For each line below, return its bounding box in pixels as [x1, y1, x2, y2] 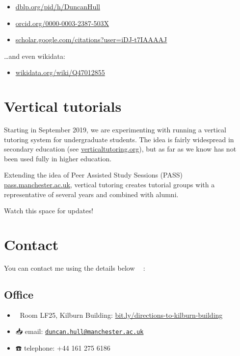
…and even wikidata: [4, 51, 65, 61]
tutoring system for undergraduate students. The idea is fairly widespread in [4, 134, 234, 144]
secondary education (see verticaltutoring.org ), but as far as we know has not [4, 144, 237, 154]
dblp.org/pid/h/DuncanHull [15, 1, 100, 11]
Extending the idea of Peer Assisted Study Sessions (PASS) [4, 170, 183, 180]
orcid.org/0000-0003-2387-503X [15, 18, 109, 28]
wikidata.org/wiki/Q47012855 [15, 67, 105, 77]
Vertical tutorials [4, 96, 122, 116]
